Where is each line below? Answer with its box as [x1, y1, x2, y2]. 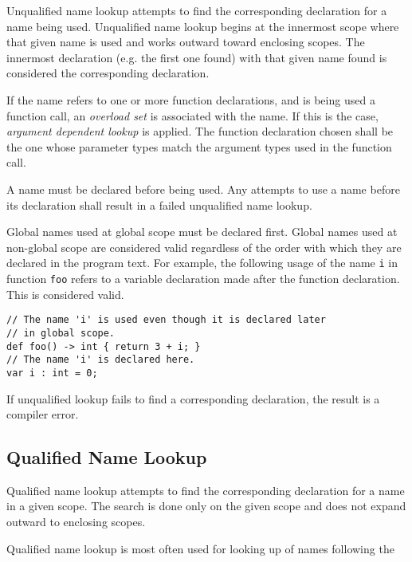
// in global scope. [6, 327, 116, 339]
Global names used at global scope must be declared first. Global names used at [6, 223, 398, 240]
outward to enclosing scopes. [6, 513, 146, 530]
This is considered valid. [6, 285, 124, 302]
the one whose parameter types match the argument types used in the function [6, 138, 392, 155]
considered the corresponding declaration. [6, 65, 210, 81]
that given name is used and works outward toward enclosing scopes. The [6, 33, 365, 50]
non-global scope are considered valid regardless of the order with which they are [6, 238, 402, 255]
